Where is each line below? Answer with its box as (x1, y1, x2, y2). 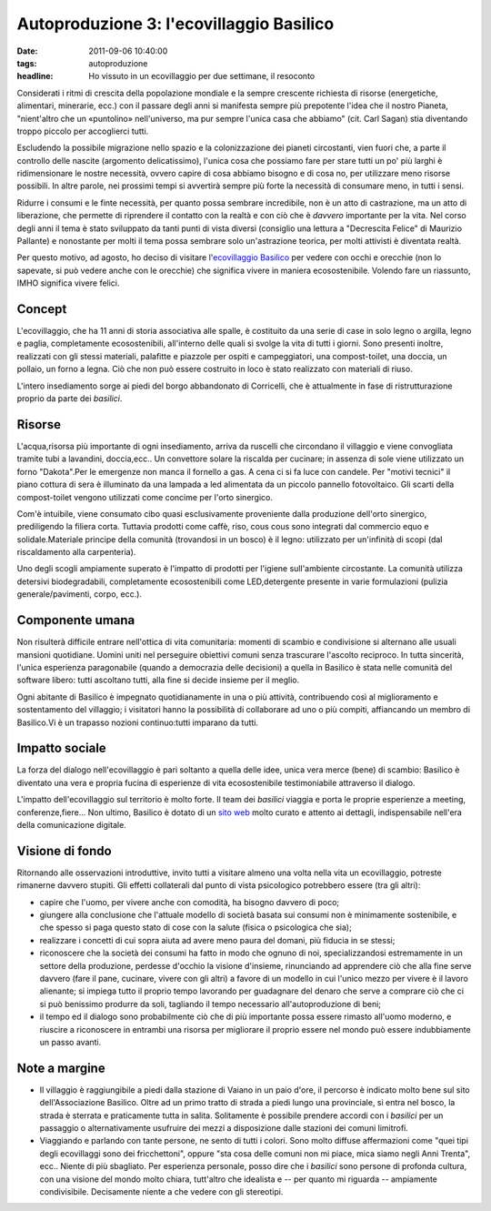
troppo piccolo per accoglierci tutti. (16, 126, 149, 136)
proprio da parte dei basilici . (16, 393, 123, 404)
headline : (16, 71, 54, 82)
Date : (16, 45, 38, 56)
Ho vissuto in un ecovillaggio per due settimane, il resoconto (88, 71, 316, 82)
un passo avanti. (39, 1036, 102, 1047)
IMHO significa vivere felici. (16, 278, 120, 288)
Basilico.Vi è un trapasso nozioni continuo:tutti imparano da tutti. (16, 717, 259, 728)
